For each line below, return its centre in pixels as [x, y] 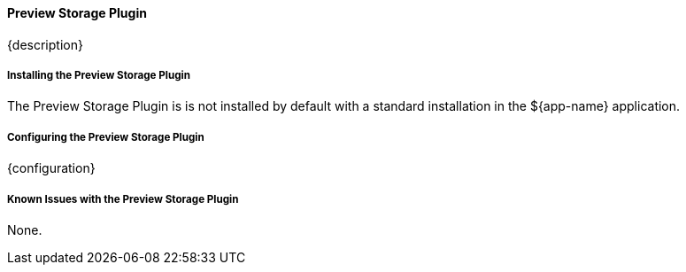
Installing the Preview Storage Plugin [99, 75]
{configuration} [51, 168]
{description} [45, 44]
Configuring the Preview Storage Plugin [106, 137]
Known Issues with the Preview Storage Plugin [123, 199]
